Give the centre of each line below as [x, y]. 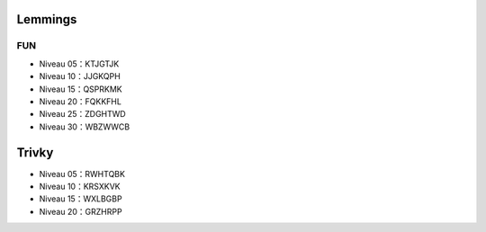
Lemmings [47, 19]
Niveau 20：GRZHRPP [81, 211]
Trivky [35, 152]
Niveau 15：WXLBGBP [81, 199]
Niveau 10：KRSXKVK [80, 187]
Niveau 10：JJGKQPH [80, 76]
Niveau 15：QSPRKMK [81, 89]
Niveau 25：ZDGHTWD [82, 114]
